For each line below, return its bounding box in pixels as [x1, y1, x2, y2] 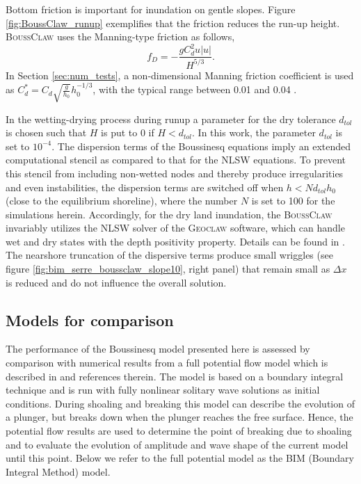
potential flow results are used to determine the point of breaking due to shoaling [6, 423, 352, 438]
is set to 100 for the [251, 193, 335, 208]
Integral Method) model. [6, 464, 111, 478]
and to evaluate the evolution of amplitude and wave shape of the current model [6, 437, 348, 451]
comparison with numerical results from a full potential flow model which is [6, 355, 328, 370]
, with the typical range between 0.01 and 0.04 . [93, 82, 297, 97]
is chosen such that [6, 125, 87, 140]
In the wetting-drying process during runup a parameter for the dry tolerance [6, 111, 336, 126]
